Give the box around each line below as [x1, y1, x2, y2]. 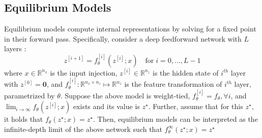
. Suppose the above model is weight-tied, [60, 90, 190, 100]
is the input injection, [50, 67, 118, 78]
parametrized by [4, 90, 55, 100]
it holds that [4, 114, 43, 124]
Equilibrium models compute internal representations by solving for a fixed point [4, 23, 256, 34]
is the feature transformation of [124, 79, 222, 89]
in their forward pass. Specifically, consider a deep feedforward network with [4, 33, 242, 44]
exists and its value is [73, 101, 140, 112]
